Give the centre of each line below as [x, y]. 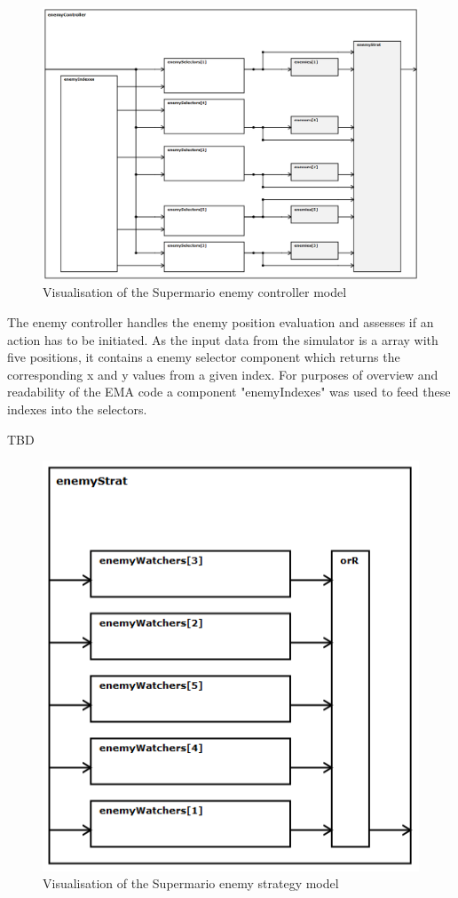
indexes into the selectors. [77, 409]
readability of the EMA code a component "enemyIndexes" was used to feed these [229, 392]
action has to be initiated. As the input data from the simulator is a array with [223, 339]
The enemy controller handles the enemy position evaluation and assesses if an [221, 322]
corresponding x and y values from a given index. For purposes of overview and [223, 374]
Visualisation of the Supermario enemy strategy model [191, 883]
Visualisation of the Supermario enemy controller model [195, 292]
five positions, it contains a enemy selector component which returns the [204, 357]
